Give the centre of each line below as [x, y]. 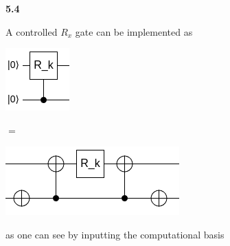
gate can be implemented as [134, 31]
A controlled [32, 31]
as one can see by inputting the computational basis [115, 234]
